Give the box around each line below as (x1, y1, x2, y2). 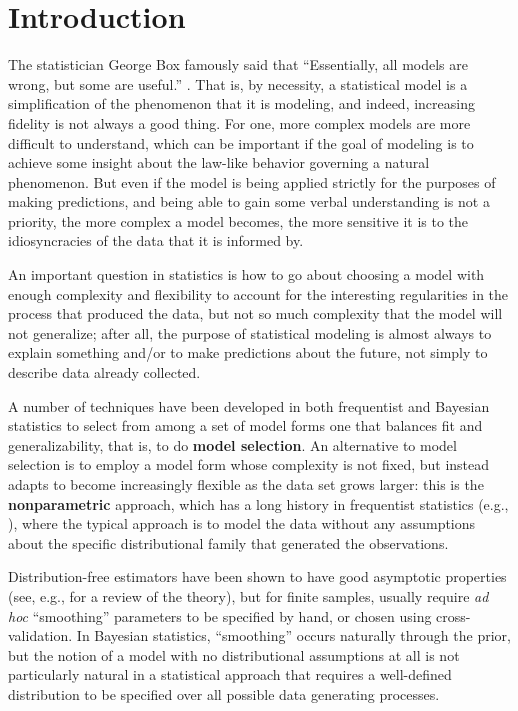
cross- (436, 605, 471, 626)
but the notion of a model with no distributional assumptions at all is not (8, 644, 460, 665)
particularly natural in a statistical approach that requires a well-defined (8, 664, 452, 685)
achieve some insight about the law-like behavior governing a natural (8, 152, 430, 173)
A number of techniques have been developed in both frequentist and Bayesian (8, 395, 490, 416)
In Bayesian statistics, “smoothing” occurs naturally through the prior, (76, 625, 511, 646)
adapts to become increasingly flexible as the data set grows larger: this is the (8, 474, 484, 494)
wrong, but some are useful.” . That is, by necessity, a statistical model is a (8, 73, 468, 94)
